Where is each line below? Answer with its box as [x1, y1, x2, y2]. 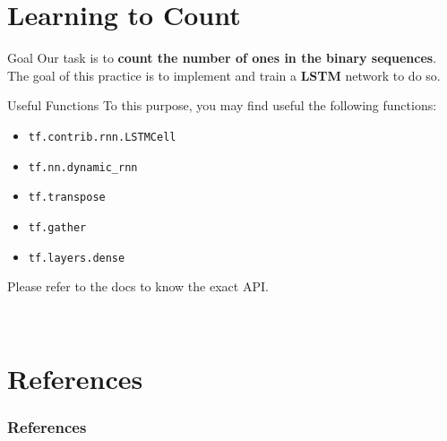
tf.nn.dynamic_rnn [28, 160, 138, 174]
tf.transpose [28, 191, 106, 204]
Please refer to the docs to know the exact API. [7, 277, 269, 296]
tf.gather [28, 220, 87, 234]
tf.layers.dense [28, 251, 125, 264]
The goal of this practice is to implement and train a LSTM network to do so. [7, 65, 441, 84]
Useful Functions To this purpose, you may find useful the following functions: [7, 96, 437, 115]
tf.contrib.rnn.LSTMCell [28, 130, 176, 143]
